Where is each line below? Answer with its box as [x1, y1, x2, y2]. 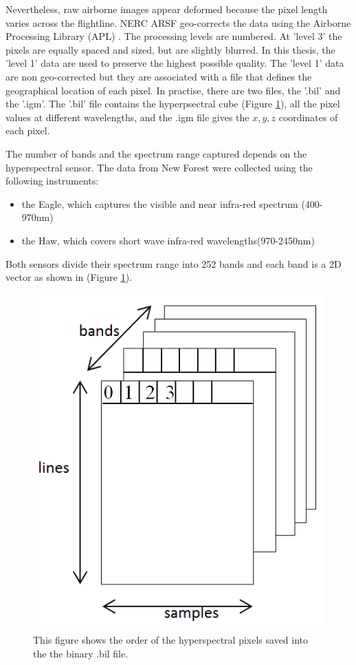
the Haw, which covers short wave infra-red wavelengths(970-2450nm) [21, 233, 315, 247]
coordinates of [278, 109, 338, 124]
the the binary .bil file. [33, 646, 129, 660]
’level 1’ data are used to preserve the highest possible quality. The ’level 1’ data [5, 56, 344, 70]
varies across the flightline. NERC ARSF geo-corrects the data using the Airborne [5, 15, 351, 30]
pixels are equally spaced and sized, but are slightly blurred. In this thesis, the [5, 42, 335, 56]
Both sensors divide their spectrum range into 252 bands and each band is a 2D [5, 256, 342, 271]
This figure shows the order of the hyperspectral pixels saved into [33, 633, 309, 647]
